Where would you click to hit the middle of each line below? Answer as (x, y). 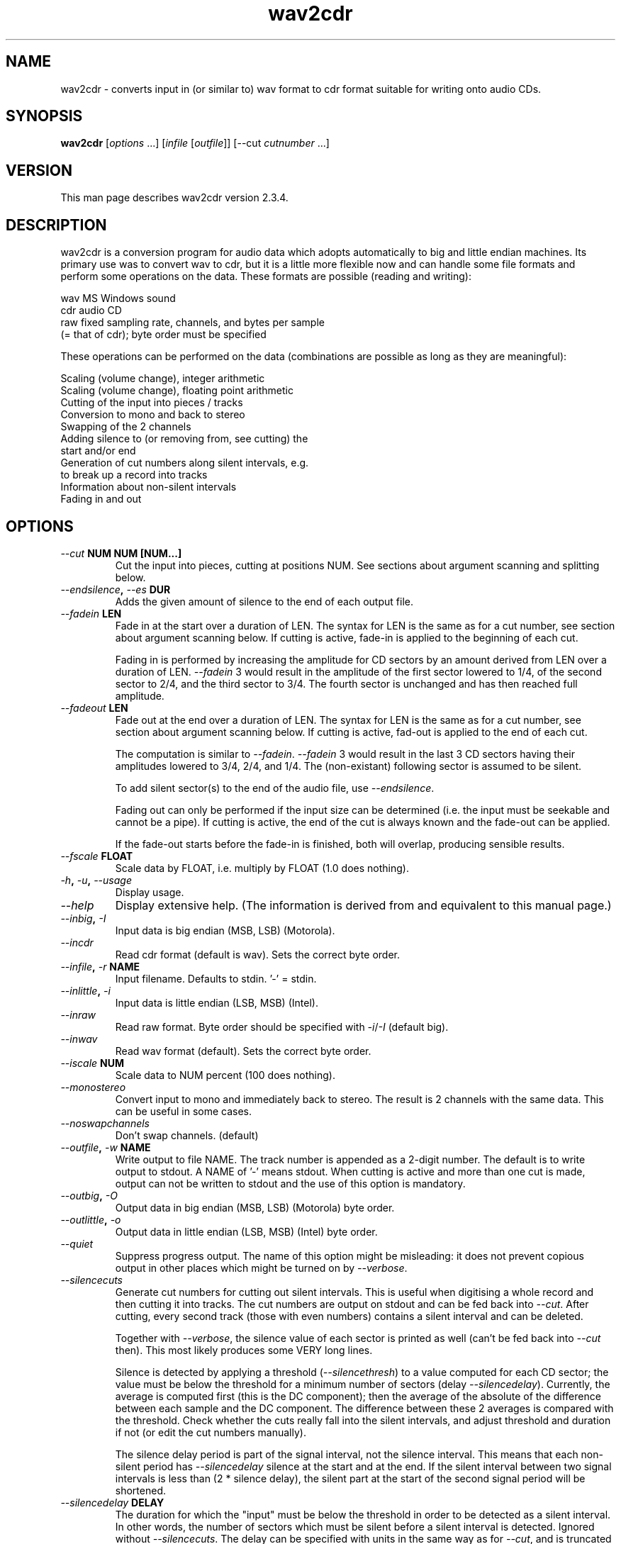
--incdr (77, 942)
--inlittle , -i (85, 990)
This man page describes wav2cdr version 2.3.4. (174, 198)
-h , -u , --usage (96, 880)
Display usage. (150, 892)
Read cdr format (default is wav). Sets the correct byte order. (258, 954)
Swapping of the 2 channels (126, 427)
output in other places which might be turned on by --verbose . (261, 1268)
